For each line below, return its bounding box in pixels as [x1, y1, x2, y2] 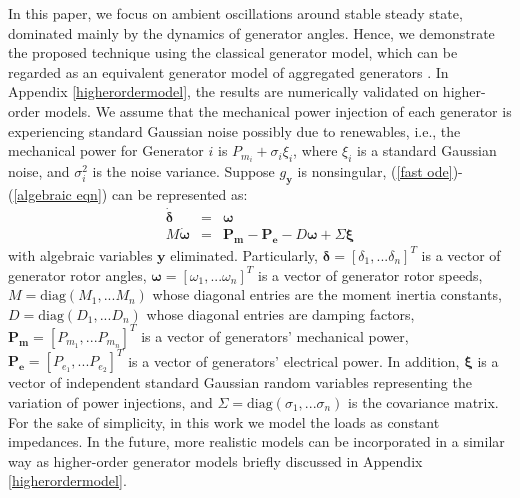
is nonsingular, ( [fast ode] [297, 161, 453, 182]
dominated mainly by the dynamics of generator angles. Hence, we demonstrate [8, 22, 495, 43]
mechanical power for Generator [8, 140, 204, 161]
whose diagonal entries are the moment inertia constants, [152, 284, 502, 305]
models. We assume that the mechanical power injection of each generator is [44, 100, 512, 121]
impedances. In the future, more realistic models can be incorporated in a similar [8, 431, 505, 452]
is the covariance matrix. [348, 391, 499, 412]
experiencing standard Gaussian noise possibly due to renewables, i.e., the [8, 120, 461, 141]
